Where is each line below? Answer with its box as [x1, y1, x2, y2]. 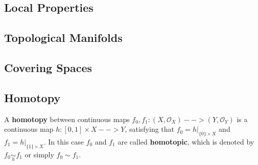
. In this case [43, 136, 84, 147]
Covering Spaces [4, 59, 92, 75]
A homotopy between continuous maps [4, 113, 130, 124]
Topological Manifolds [4, 30, 123, 45]
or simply [25, 149, 54, 159]
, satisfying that [125, 124, 175, 134]
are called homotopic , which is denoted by [118, 136, 254, 147]
